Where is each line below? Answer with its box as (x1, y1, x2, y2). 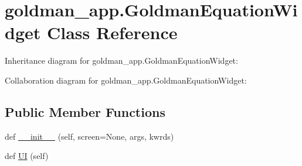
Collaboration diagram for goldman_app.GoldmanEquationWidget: (5, 74, 247, 86)
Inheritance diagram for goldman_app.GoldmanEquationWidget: (5, 54, 238, 67)
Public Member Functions (5, 102, 165, 120)
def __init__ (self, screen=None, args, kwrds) (5, 130, 174, 142)
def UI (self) (5, 150, 49, 162)
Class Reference (46, 20, 178, 44)
